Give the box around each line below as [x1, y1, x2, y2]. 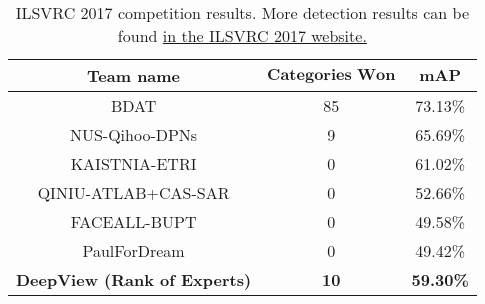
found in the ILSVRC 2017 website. [117, 24, 367, 47]
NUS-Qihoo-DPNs [69, 123, 198, 146]
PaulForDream [82, 239, 185, 262]
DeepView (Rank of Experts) [16, 268, 252, 291]
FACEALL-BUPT [70, 210, 197, 233]
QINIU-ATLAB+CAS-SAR [37, 181, 230, 204]
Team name [87, 64, 181, 87]
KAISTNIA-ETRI [70, 152, 197, 175]
